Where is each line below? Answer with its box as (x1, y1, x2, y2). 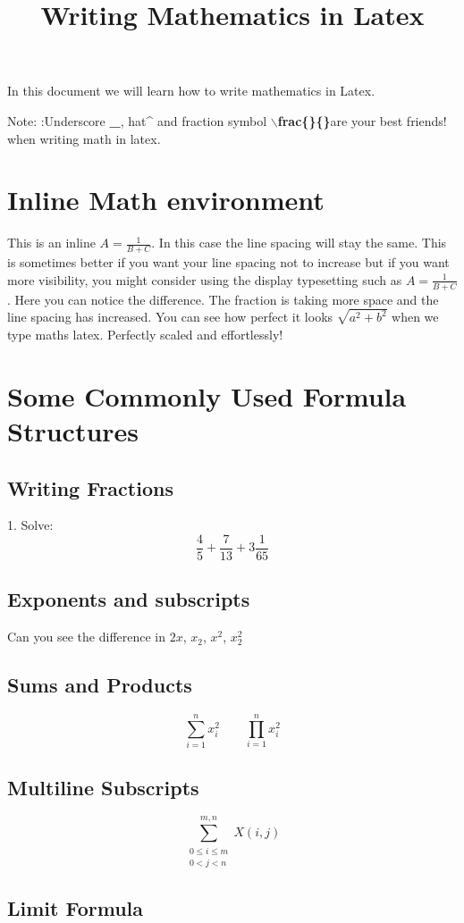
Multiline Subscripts (7, 773, 199, 801)
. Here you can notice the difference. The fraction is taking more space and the (7, 289, 439, 308)
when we (392, 307, 439, 326)
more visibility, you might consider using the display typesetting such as (7, 270, 402, 289)
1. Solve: (7, 516, 54, 534)
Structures (7, 412, 139, 449)
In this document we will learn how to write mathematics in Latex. (7, 81, 375, 100)
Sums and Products (7, 671, 192, 699)
